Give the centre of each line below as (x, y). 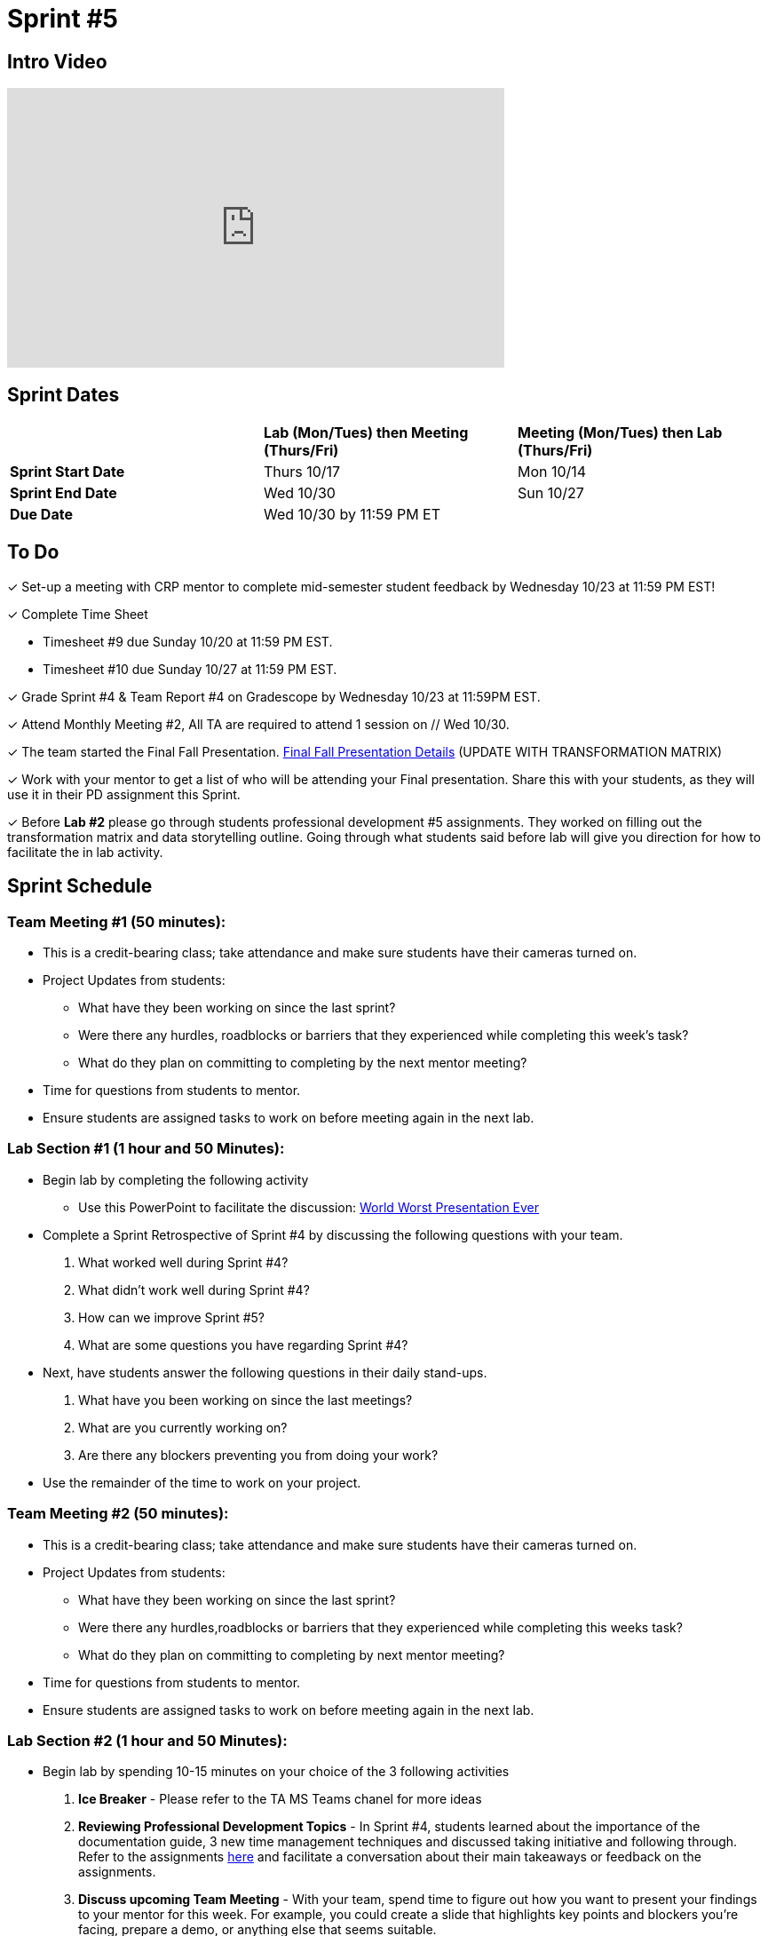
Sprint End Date (63, 493)
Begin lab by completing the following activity (176, 1179)
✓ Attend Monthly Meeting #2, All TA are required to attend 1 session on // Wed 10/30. (258, 724)
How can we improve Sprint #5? (171, 1317)
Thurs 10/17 (302, 472)
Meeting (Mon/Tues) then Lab (620, 433)
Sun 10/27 (550, 493)
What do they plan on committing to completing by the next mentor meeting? (303, 1063)
